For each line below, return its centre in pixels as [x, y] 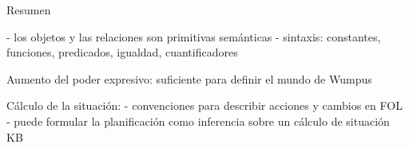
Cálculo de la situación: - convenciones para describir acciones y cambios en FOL [204, 105]
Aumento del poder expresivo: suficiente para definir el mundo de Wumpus [189, 78]
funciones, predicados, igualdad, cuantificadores [122, 52]
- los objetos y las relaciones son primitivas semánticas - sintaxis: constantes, [194, 36]
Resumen [29, 10]
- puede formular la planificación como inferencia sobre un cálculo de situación [198, 121]
